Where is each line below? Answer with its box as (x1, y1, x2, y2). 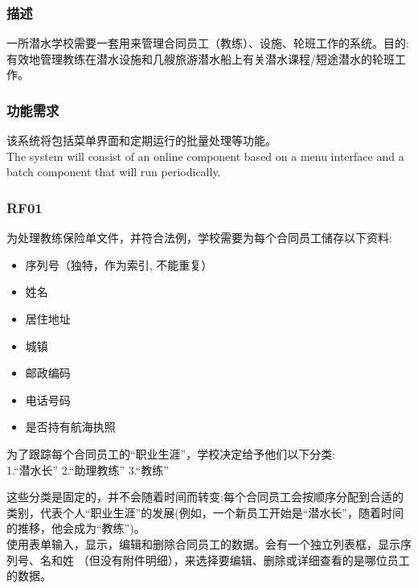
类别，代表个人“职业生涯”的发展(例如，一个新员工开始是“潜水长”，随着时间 (6, 504, 404, 520)
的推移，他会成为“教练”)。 (6, 520, 145, 537)
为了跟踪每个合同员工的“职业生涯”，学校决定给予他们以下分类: (6, 445, 336, 462)
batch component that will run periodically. (6, 163, 221, 180)
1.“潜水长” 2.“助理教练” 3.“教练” (6, 461, 169, 478)
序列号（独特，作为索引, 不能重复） (25, 256, 213, 273)
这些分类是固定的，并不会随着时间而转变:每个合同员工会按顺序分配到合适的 (6, 488, 404, 505)
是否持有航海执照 (25, 418, 116, 435)
